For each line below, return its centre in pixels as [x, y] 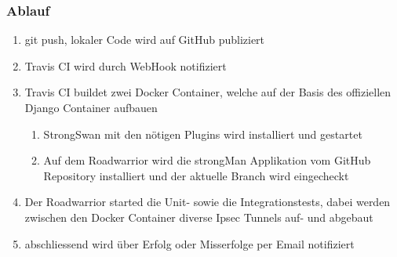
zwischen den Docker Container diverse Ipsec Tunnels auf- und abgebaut [199, 217]
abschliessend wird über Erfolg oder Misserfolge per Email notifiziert [189, 243]
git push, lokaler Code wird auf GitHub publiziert [145, 40]
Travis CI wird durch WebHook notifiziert [126, 65]
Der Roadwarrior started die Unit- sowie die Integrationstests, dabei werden [208, 202]
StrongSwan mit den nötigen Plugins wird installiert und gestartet [203, 134]
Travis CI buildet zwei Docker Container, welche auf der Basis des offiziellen [208, 92]
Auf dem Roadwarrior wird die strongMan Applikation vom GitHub [207, 160]
